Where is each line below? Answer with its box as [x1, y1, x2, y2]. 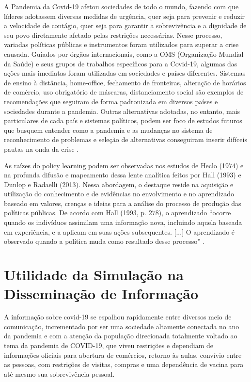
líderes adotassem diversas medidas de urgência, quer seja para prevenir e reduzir [4, 11, 245, 21]
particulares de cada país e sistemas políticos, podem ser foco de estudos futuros [4, 115, 242, 126]
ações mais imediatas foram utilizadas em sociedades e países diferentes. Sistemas [4, 68, 246, 78]
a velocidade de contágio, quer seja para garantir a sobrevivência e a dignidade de [4, 20, 247, 31]
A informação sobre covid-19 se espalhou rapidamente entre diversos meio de [4, 312, 232, 322]
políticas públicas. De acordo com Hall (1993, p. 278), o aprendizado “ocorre [4, 207, 231, 218]
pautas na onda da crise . [4, 143, 79, 154]
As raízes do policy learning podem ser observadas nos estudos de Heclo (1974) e [4, 160, 244, 170]
